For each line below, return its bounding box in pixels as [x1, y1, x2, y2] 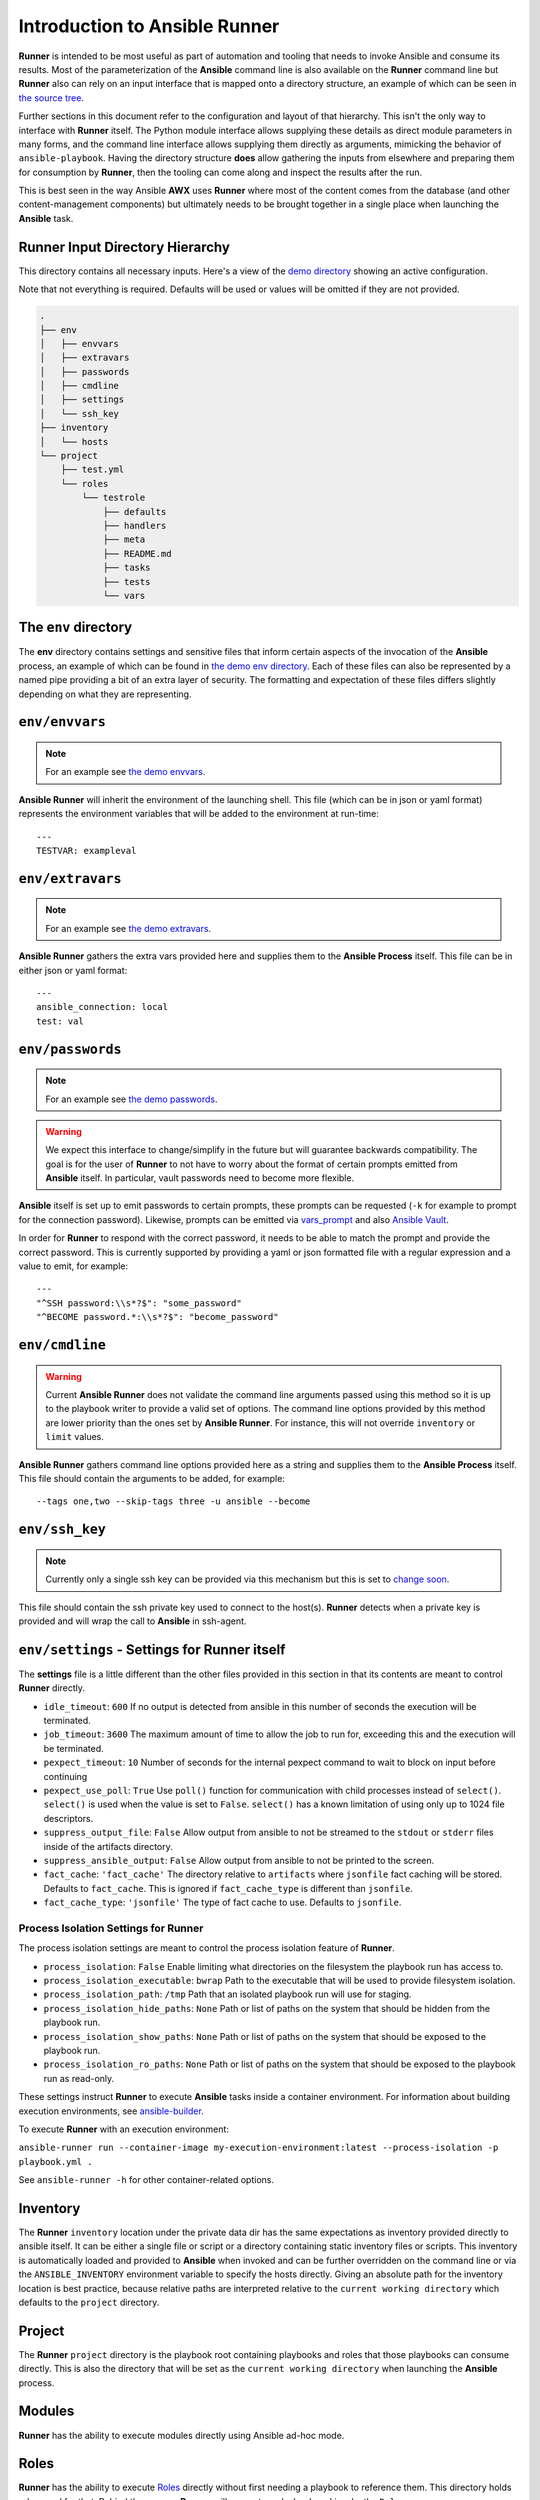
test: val [36, 1015, 84, 1027]
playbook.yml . [18, 2156, 94, 2167]
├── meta [102, 534, 146, 545]
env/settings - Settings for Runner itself [18, 1641, 286, 1658]
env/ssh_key [18, 1521, 107, 1538]
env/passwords [18, 1041, 122, 1057]
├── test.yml [60, 464, 125, 475]
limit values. [45, 1431, 105, 1443]
